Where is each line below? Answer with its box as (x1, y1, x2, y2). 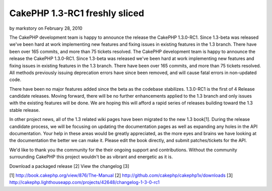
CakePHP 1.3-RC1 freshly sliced (9, 8, 145, 19)
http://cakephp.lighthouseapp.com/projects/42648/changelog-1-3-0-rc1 (9, 179, 160, 185)
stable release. (9, 107, 40, 113)
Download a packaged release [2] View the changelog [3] (9, 163, 129, 169)
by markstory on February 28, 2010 (9, 25, 83, 31)
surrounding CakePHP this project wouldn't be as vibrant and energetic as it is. (9, 154, 173, 160)
